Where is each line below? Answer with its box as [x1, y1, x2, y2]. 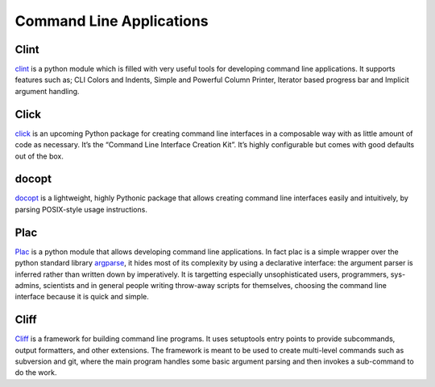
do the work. [14, 368, 57, 377]
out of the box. [14, 151, 64, 161]
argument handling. [14, 86, 80, 96]
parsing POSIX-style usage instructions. [14, 204, 148, 214]
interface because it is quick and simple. [14, 292, 149, 302]
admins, [14, 280, 42, 290]
